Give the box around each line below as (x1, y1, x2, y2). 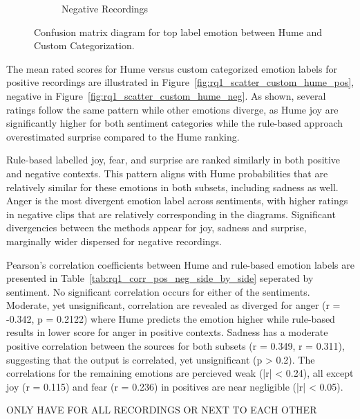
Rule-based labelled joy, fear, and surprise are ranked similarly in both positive (6, 152, 341, 167)
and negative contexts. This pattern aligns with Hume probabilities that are (6, 166, 328, 180)
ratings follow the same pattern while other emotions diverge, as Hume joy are (6, 102, 339, 116)
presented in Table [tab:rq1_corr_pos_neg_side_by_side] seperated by (6, 271, 314, 285)
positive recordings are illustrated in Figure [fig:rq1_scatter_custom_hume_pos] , (6, 75, 354, 89)
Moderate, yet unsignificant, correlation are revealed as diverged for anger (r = (6, 298, 341, 312)
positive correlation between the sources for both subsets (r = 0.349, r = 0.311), (6, 339, 345, 353)
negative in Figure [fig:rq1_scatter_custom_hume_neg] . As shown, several (6, 88, 326, 102)
